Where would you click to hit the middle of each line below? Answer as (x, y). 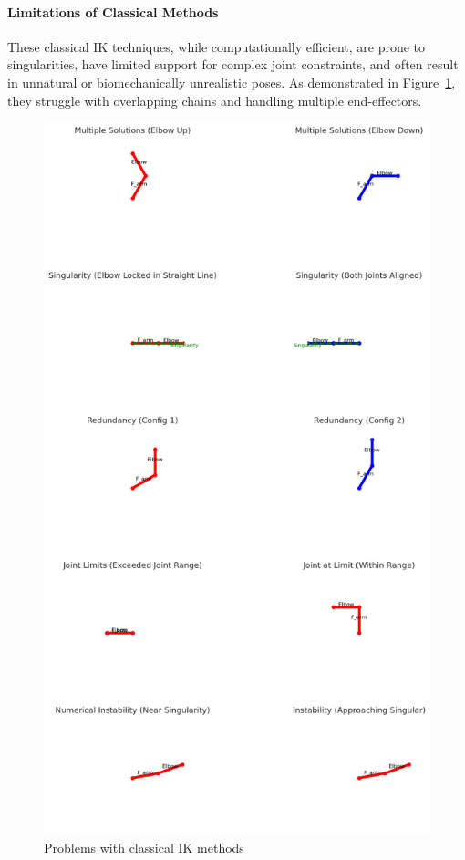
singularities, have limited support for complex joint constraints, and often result (233, 64)
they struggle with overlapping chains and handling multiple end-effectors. (215, 100)
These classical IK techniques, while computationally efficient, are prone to (217, 46)
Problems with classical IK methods (144, 847)
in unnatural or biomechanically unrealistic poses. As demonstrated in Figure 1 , (232, 82)
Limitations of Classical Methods (113, 11)
